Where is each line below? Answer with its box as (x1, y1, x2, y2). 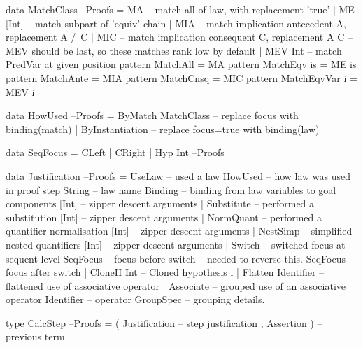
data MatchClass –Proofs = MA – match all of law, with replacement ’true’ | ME (6, 2, 355, 16)
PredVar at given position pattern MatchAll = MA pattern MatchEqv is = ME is (6, 57, 357, 71)
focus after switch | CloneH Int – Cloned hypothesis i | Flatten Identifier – (6, 265, 325, 279)
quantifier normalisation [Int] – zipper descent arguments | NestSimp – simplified (6, 223, 353, 238)
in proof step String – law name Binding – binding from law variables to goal (6, 182, 336, 197)
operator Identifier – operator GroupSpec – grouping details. (6, 292, 265, 307)
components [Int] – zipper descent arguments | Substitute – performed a (6, 196, 315, 211)
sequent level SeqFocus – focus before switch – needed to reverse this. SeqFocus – (6, 251, 354, 265)
